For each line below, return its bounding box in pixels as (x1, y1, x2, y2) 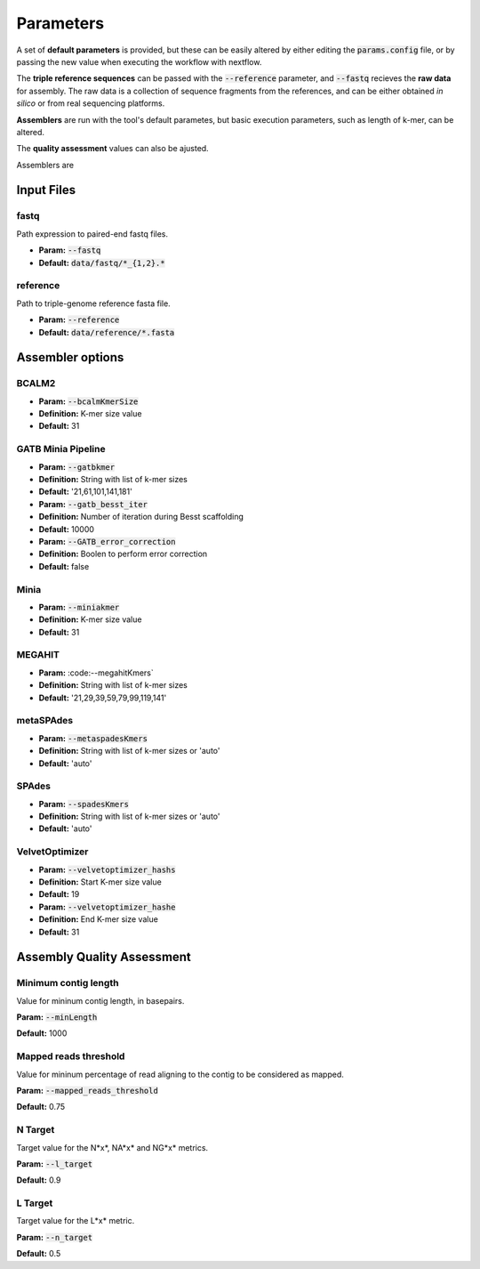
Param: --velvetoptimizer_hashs (38, 864, 176, 875)
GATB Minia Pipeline (16, 443, 106, 456)
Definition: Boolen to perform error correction (38, 548, 208, 560)
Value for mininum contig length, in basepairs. (16, 995, 185, 1006)
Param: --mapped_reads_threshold (16, 1085, 159, 1095)
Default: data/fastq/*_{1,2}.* (38, 257, 165, 268)
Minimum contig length (16, 977, 119, 990)
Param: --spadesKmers (38, 798, 129, 809)
